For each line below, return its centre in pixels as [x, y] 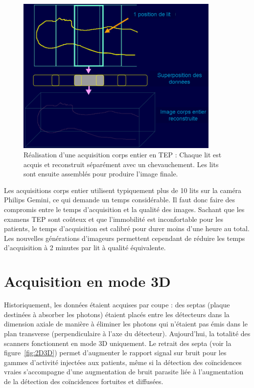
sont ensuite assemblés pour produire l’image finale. [101, 174]
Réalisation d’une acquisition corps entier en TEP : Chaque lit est [123, 155]
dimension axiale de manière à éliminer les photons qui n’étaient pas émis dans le [126, 324]
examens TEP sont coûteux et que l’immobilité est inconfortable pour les [114, 219]
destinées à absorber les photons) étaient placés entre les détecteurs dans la [117, 314]
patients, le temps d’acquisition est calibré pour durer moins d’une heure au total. [127, 228]
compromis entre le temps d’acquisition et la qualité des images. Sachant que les [124, 209]
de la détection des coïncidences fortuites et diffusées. [84, 381]
